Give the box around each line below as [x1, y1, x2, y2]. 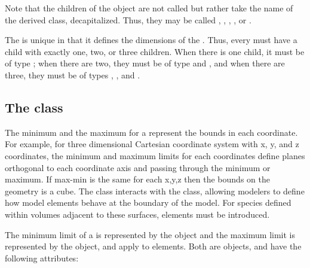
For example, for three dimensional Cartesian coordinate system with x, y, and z [5, 138, 299, 150]
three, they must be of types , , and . [5, 68, 140, 81]
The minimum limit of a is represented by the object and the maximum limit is [5, 228, 295, 240]
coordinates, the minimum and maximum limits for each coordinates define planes [5, 149, 305, 162]
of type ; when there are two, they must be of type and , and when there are [5, 57, 285, 69]
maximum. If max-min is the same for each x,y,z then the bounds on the [5, 173, 270, 185]
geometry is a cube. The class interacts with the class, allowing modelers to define [5, 184, 305, 197]
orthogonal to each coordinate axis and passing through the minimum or [5, 161, 271, 173]
